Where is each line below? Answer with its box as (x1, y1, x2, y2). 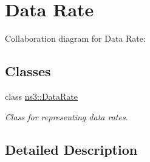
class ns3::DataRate (5, 89, 78, 102)
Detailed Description (5, 140, 138, 158)
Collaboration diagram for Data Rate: (5, 32, 146, 45)
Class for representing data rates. (5, 110, 128, 123)
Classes (5, 62, 51, 80)
